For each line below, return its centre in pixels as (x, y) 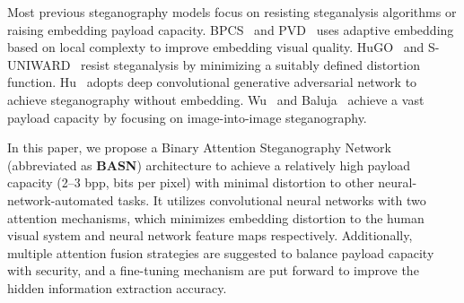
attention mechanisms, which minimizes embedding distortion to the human (216, 217)
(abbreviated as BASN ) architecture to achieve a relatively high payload (209, 164)
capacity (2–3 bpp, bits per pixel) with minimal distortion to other (191, 182)
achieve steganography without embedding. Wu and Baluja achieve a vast (216, 99)
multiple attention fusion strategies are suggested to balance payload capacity (221, 252)
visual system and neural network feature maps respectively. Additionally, (210, 235)
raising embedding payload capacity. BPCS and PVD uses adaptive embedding (231, 29)
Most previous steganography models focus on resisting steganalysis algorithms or (232, 12)
